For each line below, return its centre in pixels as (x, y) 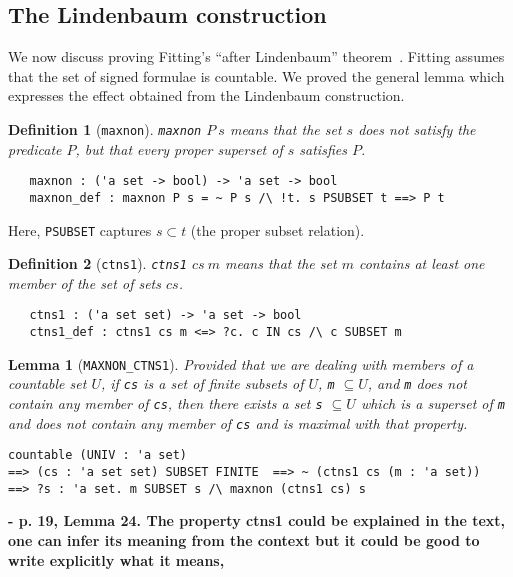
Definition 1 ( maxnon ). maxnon (105, 128)
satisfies (323, 148)
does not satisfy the (417, 128)
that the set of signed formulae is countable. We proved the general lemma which (256, 75)
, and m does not (417, 383)
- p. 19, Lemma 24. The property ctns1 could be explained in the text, (256, 520)
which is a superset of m (432, 403)
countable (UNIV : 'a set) (97, 455)
